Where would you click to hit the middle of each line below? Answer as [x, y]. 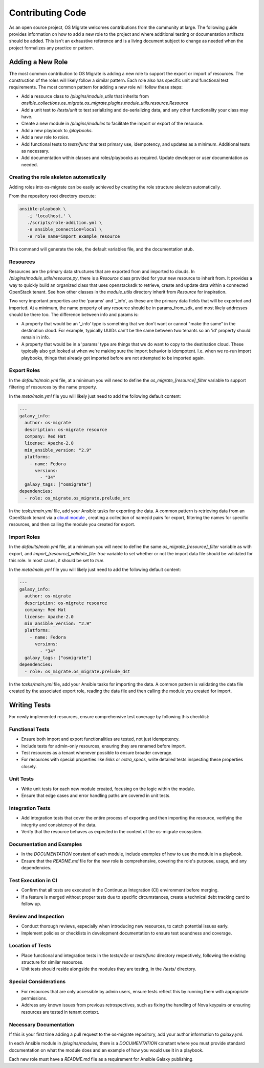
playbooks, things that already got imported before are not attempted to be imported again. [113, 358]
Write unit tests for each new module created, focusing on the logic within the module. [108, 789]
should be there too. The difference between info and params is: [74, 315]
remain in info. [36, 337]
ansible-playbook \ [43, 209]
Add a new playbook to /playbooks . [57, 130]
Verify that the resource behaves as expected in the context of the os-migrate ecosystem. [112, 832]
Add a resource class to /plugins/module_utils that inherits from [85, 96]
